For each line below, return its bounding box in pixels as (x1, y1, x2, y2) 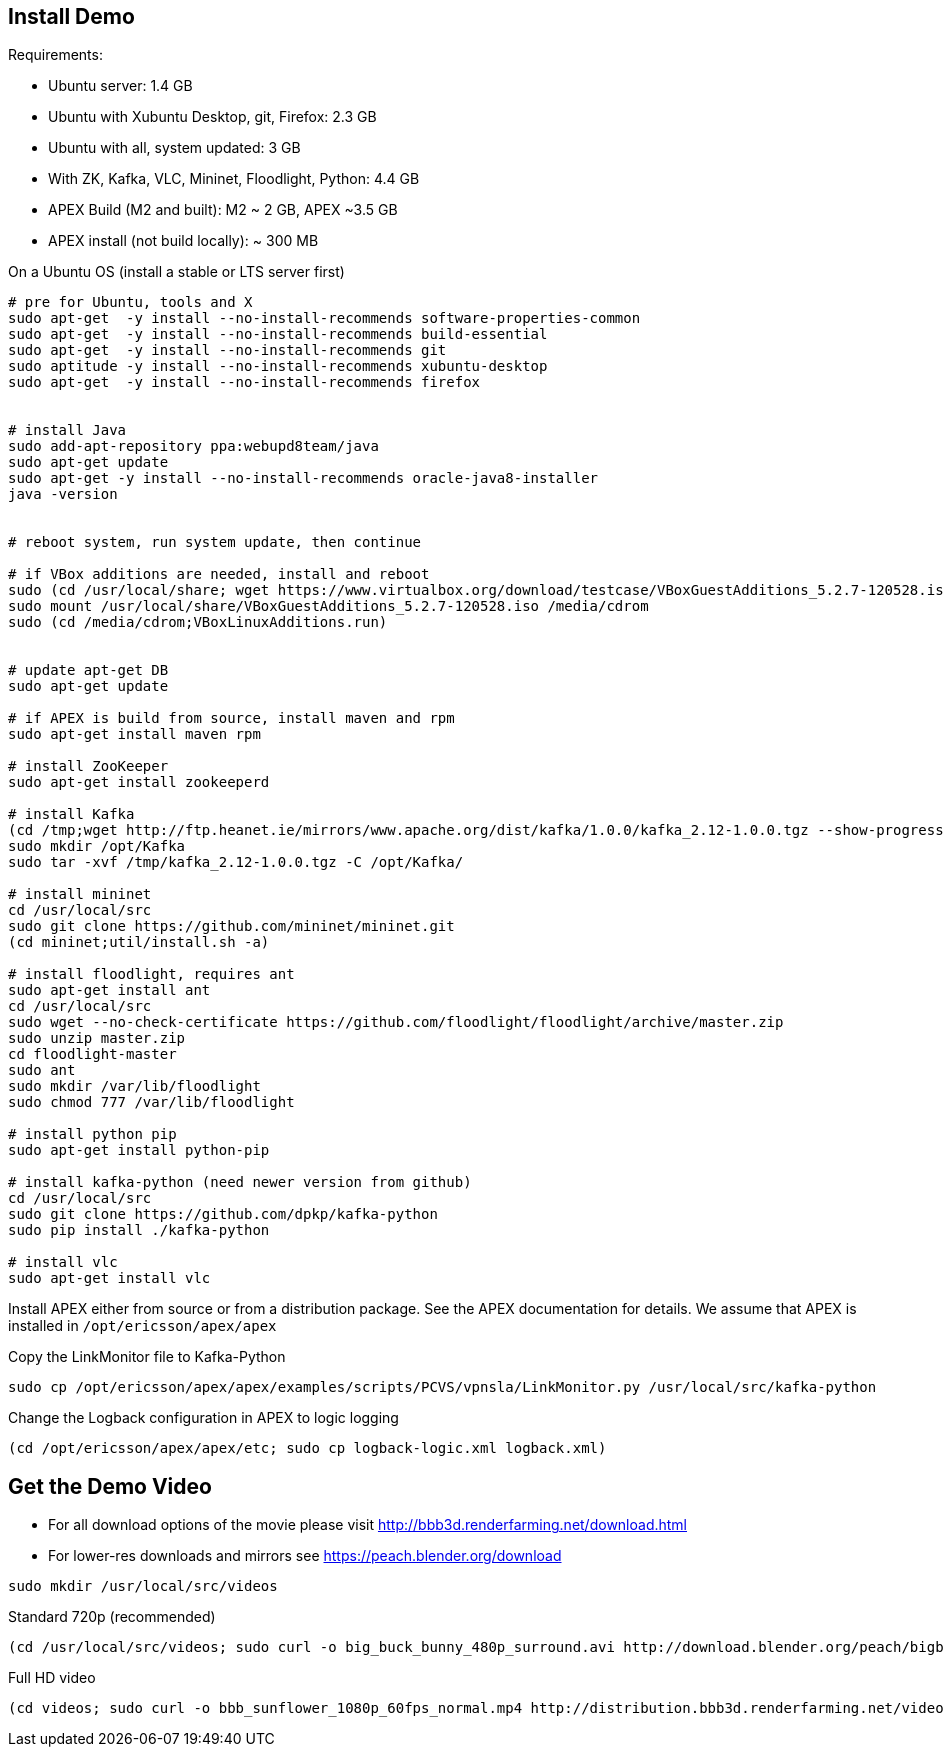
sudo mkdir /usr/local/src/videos (8, 1578, 278, 1595)
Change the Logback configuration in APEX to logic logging (8, 1409, 399, 1427)
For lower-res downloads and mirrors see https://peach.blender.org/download (48, 1547, 562, 1565)
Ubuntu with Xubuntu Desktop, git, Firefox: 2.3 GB (48, 108, 377, 126)
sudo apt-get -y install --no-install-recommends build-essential (8, 326, 548, 343)
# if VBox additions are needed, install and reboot (8, 566, 430, 583)
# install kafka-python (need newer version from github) (8, 1174, 472, 1191)
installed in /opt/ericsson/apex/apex (8, 1317, 277, 1335)
